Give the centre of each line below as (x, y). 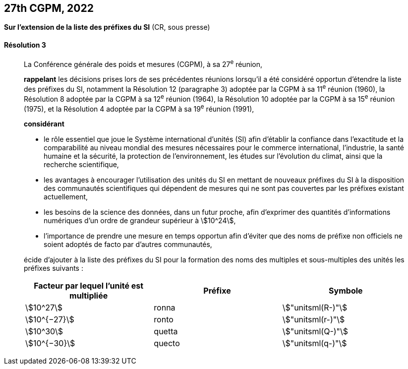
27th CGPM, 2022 (49, 8)
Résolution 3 (25, 45)
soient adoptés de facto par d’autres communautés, (128, 245)
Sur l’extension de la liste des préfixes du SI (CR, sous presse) (107, 27)
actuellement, (66, 197)
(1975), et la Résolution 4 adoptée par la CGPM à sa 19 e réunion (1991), (139, 108)
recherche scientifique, (81, 165)
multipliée (89, 296)
